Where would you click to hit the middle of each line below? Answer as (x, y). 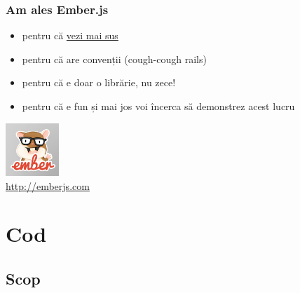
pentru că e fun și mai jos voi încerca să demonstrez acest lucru (158, 106)
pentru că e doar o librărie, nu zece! (99, 82)
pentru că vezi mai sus (70, 35)
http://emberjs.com (48, 185)
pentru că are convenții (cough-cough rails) (114, 59)
